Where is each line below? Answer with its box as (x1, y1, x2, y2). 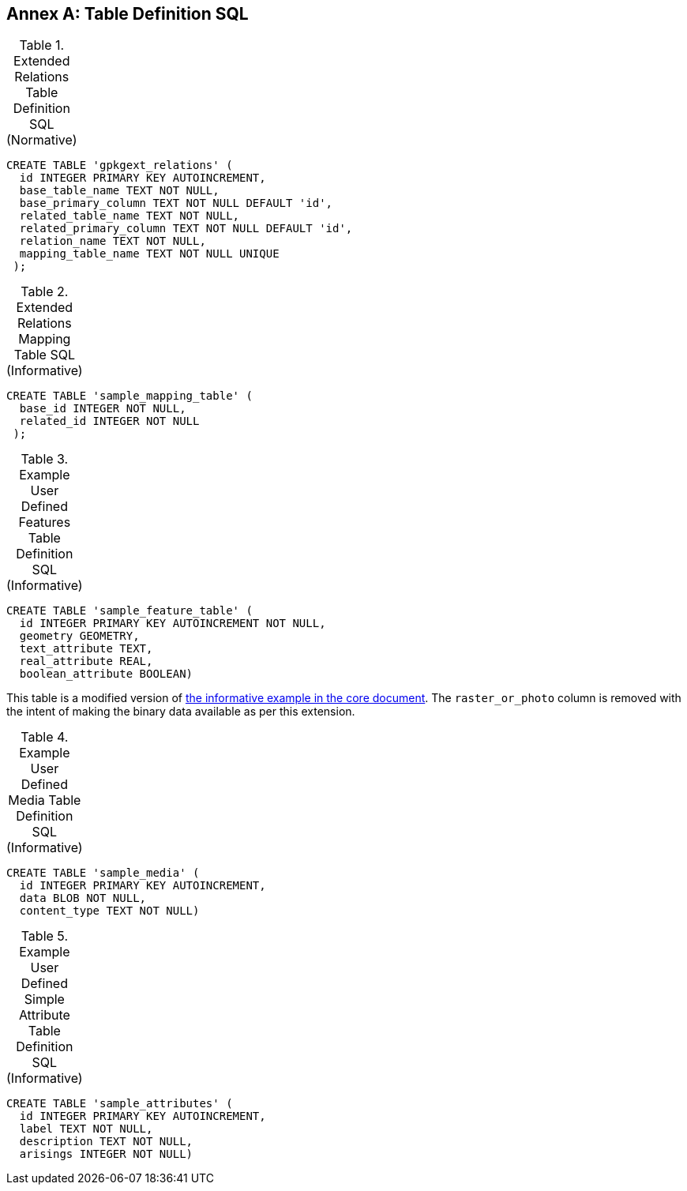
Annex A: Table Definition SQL (6, 4, 249, 24)
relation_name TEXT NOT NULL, (19, 235, 206, 248)
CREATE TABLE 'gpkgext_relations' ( (6, 159, 233, 172)
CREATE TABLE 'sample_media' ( (6, 866, 200, 880)
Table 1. (19, 37, 65, 54)
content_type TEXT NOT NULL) (19, 904, 200, 918)
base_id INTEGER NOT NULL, (19, 402, 186, 415)
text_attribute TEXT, (19, 642, 153, 656)
